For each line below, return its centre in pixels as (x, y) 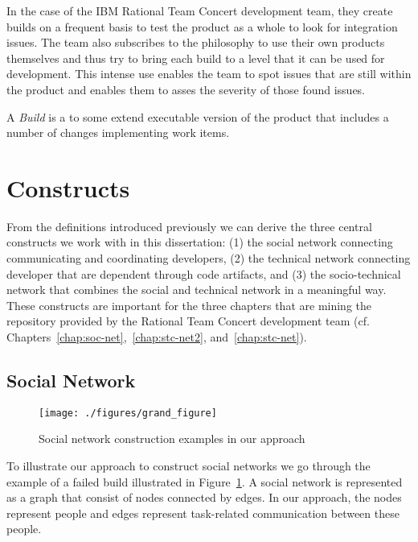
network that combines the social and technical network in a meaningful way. (197, 290)
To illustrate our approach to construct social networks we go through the (189, 466)
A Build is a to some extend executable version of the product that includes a (198, 116)
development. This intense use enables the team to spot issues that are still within (209, 74)
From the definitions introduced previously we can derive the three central (189, 226)
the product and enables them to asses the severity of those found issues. (186, 89)
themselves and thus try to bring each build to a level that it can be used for (196, 58)
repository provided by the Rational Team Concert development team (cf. (188, 321)
